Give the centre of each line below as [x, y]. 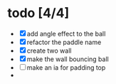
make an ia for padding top [66, 67]
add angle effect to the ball [66, 33]
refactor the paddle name [64, 42]
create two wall [49, 51]
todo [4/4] [38, 13]
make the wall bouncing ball [68, 59]
